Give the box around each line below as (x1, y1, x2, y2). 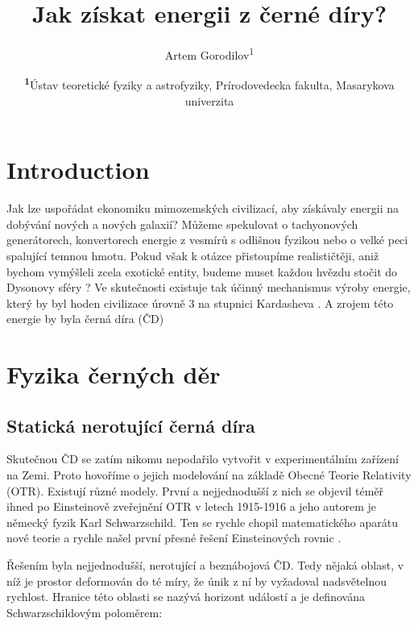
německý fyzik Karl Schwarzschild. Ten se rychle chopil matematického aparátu (6, 513, 398, 530)
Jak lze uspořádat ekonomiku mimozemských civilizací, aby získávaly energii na (6, 200, 399, 217)
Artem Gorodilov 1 (164, 44, 255, 63)
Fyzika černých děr (6, 358, 221, 391)
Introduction (6, 153, 150, 186)
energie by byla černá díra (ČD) (6, 310, 164, 327)
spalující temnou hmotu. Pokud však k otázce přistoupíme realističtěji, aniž (6, 247, 379, 263)
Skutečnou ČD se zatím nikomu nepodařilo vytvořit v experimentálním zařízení (6, 450, 399, 467)
